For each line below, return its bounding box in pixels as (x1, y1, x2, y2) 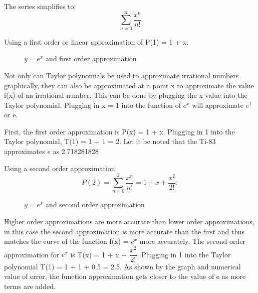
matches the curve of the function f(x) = (4, 236, 129, 246)
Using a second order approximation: (4, 163, 117, 173)
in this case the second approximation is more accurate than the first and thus (4, 226, 245, 236)
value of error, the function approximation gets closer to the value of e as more (4, 271, 246, 281)
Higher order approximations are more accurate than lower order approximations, (4, 216, 254, 226)
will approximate (192, 99, 243, 110)
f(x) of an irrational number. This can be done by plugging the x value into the (4, 90, 247, 100)
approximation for (4, 249, 60, 259)
